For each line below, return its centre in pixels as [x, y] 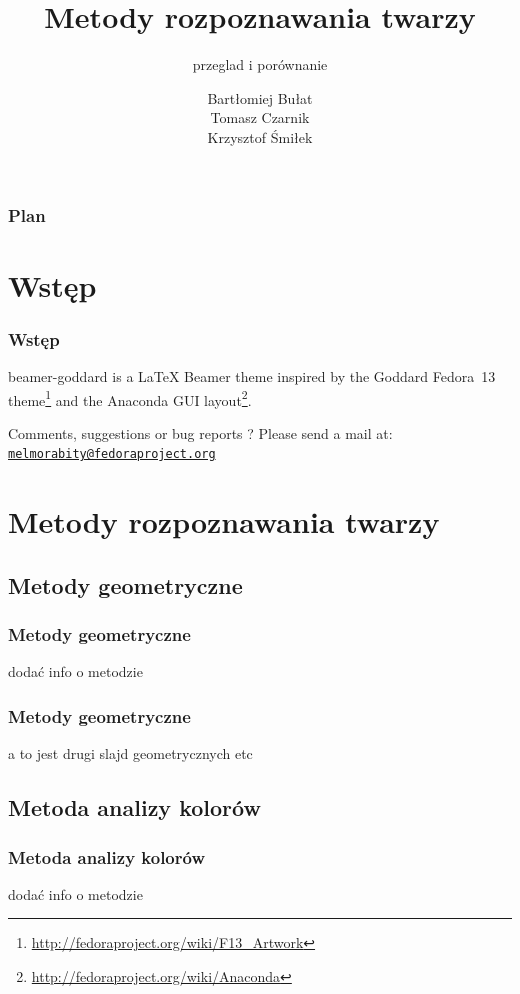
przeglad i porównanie [260, 64]
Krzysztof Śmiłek [260, 136]
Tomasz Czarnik [260, 117]
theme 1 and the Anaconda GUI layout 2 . [130, 398]
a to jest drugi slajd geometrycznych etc [130, 753]
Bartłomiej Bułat [260, 97]
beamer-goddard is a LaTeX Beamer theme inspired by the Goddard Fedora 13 [252, 376]
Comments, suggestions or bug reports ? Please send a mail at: [200, 432]
